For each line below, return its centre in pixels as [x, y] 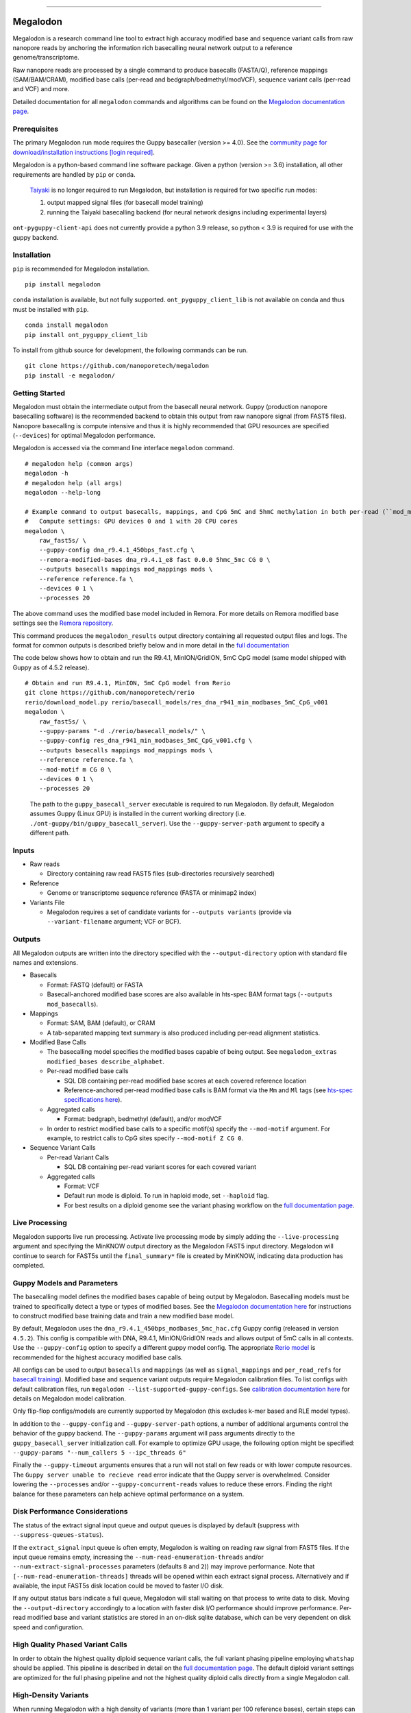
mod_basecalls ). [73, 1004]
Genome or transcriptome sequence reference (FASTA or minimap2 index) [152, 893]
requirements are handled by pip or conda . [74, 174]
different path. [50, 833]
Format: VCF [82, 1186]
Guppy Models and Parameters [65, 1283]
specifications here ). [93, 1100]
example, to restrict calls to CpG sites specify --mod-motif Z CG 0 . [145, 1138]
